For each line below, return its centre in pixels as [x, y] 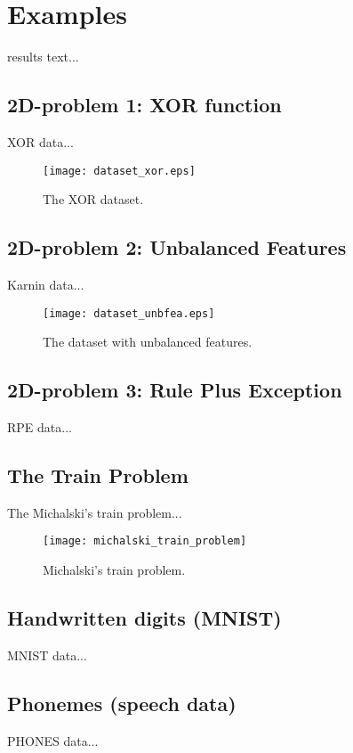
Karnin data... [46, 284]
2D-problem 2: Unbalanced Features [177, 247]
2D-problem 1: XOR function [144, 105]
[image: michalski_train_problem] [145, 541]
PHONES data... [53, 740]
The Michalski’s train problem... [95, 512]
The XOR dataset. [93, 199]
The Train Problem [98, 475]
